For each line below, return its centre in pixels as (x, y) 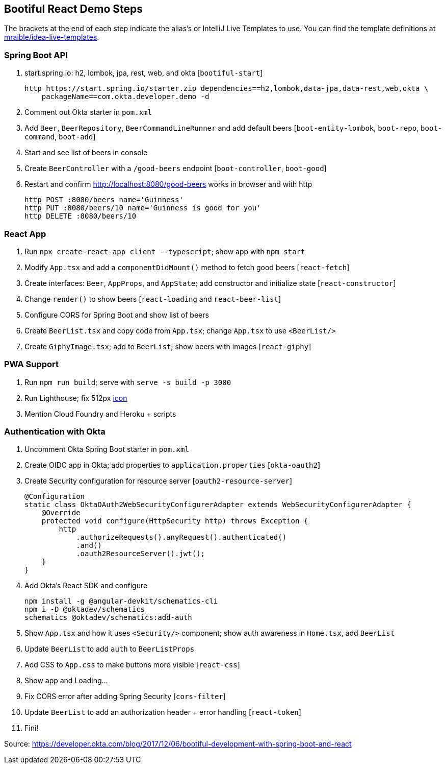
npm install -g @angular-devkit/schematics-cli (121, 601)
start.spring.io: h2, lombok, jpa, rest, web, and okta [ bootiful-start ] (144, 73)
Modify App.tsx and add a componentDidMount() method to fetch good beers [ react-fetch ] (187, 267)
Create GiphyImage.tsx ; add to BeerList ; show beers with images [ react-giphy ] (168, 346)
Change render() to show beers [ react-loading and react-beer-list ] (153, 299)
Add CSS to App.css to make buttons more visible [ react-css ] (132, 665)
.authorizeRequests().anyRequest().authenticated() (181, 537)
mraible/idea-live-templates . (52, 37)
